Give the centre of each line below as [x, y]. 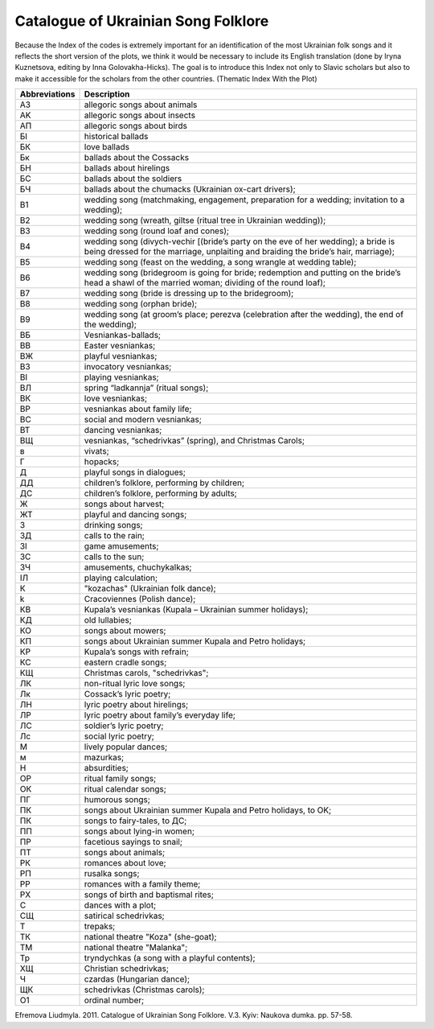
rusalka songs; [112, 874]
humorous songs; [117, 800]
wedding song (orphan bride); [141, 304]
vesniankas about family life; [138, 409]
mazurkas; [104, 758]
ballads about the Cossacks [136, 158]
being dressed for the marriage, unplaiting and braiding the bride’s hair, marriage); [240, 252]
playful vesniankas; [121, 356]
